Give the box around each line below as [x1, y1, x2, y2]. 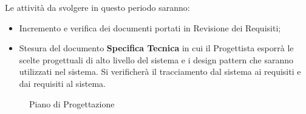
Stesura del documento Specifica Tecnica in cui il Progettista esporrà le [19, 42, 294, 54]
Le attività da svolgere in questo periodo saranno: [5, 1, 190, 13]
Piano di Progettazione [29, 97, 115, 110]
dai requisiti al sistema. [19, 77, 106, 89]
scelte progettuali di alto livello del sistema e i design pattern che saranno [19, 53, 293, 66]
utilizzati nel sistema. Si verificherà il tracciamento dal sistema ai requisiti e [19, 65, 301, 78]
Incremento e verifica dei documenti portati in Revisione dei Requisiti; [19, 21, 281, 34]
